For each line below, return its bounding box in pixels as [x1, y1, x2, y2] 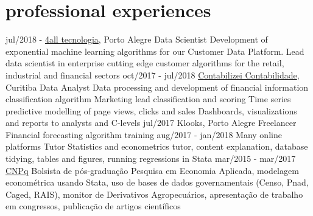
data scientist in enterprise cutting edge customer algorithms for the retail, [5, 57, 284, 69]
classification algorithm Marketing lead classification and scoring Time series [5, 92, 291, 105]
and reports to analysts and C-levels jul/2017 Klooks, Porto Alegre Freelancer [5, 116, 297, 129]
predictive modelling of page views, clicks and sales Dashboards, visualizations [5, 104, 297, 117]
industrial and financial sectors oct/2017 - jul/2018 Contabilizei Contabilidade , [5, 68, 300, 81]
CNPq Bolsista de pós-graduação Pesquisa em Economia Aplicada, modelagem [5, 164, 299, 176]
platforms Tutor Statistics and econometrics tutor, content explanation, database [5, 140, 308, 153]
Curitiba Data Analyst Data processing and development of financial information [5, 80, 309, 93]
